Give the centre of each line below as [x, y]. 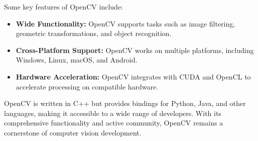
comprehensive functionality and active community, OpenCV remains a [114, 123]
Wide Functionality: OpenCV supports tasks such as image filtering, [125, 23]
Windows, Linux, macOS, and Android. [77, 60]
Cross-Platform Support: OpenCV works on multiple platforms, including [135, 50]
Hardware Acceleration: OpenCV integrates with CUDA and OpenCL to [133, 76]
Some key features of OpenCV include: [63, 6]
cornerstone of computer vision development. [73, 132]
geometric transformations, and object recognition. [94, 33]
